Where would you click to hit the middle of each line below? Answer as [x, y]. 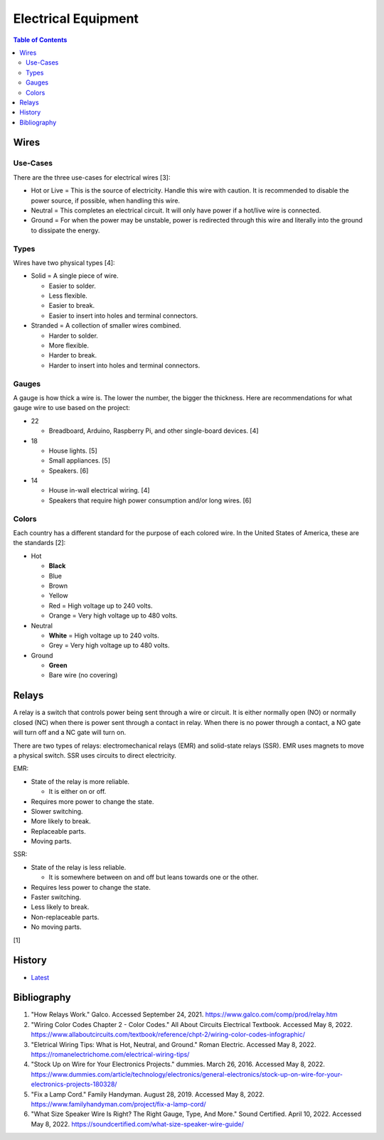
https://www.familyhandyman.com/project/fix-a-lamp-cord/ [118, 1104]
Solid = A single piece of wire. [75, 276]
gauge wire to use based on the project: [72, 408]
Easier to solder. [72, 286]
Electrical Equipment [76, 18]
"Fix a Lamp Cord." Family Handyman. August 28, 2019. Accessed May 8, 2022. [148, 1094]
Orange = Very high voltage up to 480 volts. [113, 615]
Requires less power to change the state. [91, 887]
